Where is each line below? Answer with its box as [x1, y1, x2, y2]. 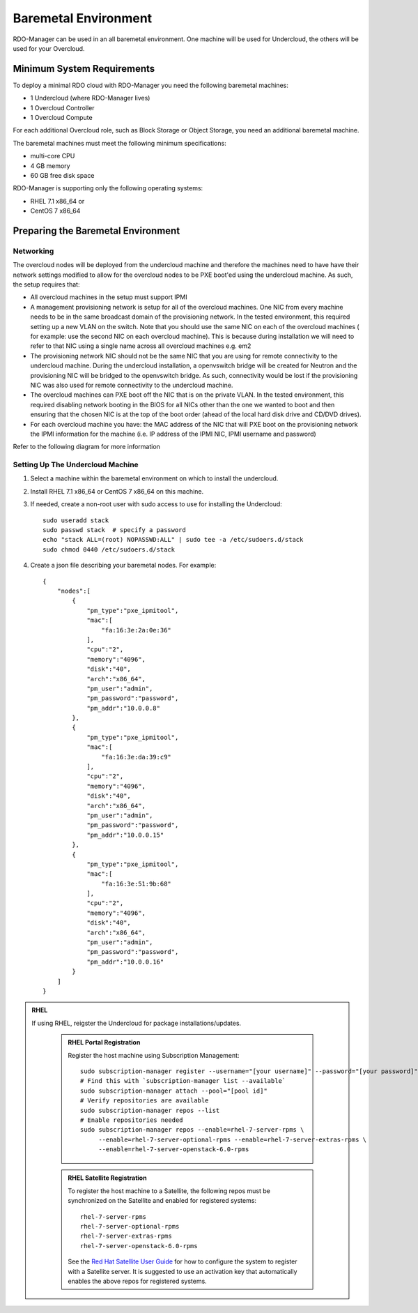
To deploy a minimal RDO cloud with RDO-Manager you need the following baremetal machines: [13, 81, 288, 89]
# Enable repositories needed [80, 1116, 184, 1124]
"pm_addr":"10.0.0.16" [86, 957, 164, 966]
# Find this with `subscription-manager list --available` [80, 1077, 286, 1085]
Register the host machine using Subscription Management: [68, 1051, 240, 1059]
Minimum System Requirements [13, 63, 155, 75]
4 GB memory [30, 161, 70, 170]
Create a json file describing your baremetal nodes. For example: [30, 561, 217, 570]
